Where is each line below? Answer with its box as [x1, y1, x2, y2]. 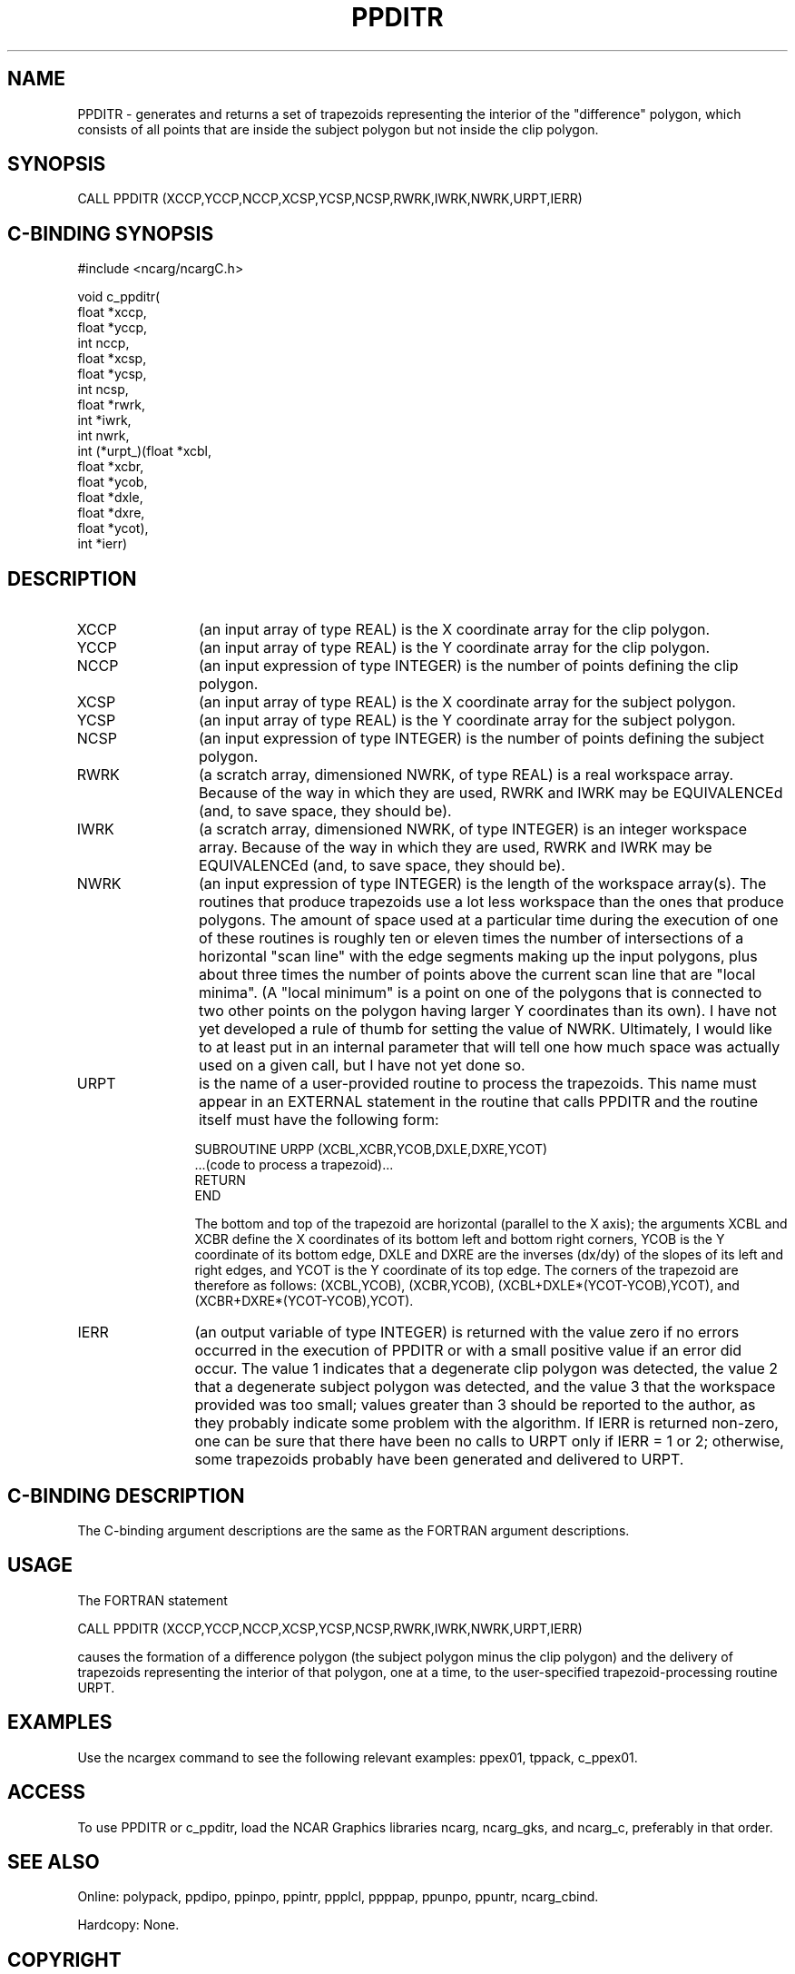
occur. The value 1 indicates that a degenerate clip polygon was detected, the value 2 [194, 1359, 778, 1378]
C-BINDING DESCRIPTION [7, 1484, 245, 1507]
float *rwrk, [77, 397, 145, 413]
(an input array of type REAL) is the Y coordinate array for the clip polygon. [198, 638, 711, 657]
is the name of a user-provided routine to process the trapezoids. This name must [198, 1074, 757, 1093]
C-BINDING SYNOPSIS [7, 222, 214, 245]
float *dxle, [77, 489, 143, 506]
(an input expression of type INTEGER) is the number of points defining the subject [198, 729, 765, 748]
